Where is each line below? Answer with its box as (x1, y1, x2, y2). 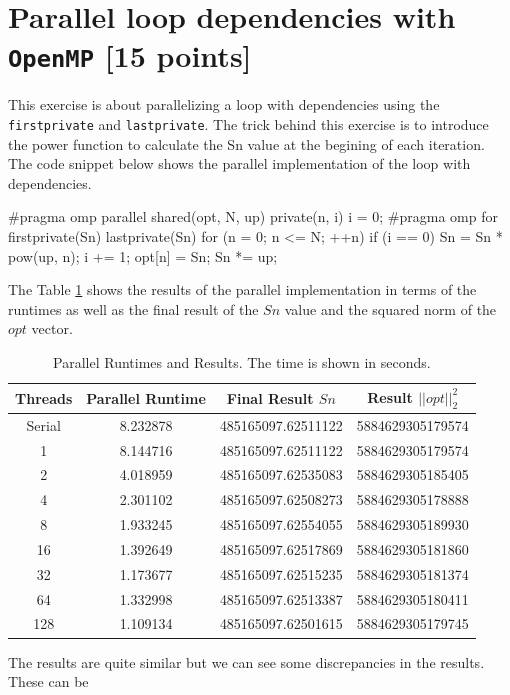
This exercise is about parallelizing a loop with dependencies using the (8, 94, 440, 115)
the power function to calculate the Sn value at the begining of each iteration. (8, 133, 485, 154)
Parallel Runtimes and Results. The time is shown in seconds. (53, 352, 431, 373)
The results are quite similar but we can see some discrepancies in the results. (8, 651, 485, 672)
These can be (8, 671, 89, 692)
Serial (26, 414, 61, 435)
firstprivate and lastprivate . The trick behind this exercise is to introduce (8, 114, 489, 135)
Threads (15, 387, 73, 408)
